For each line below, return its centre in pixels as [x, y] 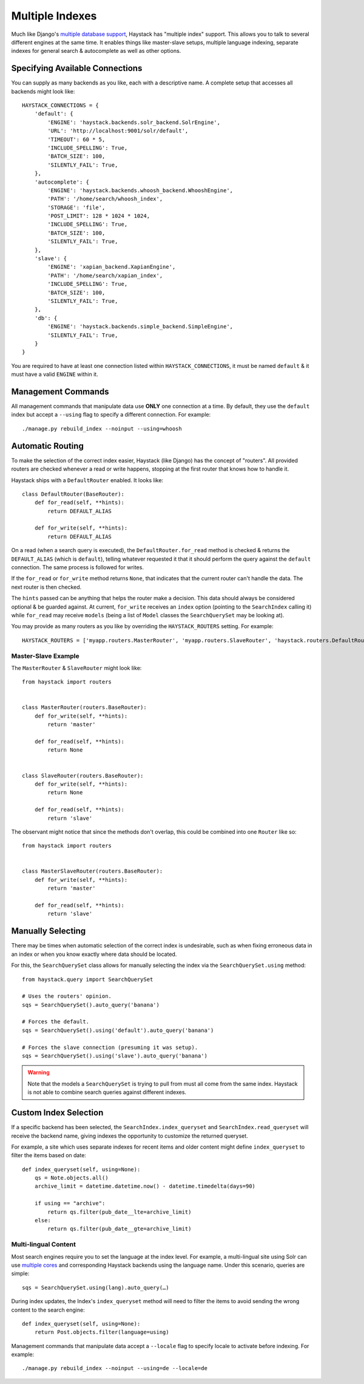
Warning [39, 1073]
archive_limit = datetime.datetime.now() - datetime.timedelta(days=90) [145, 1186]
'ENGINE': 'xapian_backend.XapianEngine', [112, 267]
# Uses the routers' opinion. [67, 996]
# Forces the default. [56, 1022]
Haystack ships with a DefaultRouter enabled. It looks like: [87, 480]
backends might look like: [43, 91]
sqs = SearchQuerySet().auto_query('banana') [91, 1005]
